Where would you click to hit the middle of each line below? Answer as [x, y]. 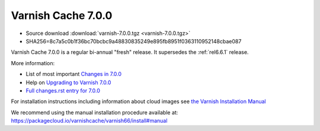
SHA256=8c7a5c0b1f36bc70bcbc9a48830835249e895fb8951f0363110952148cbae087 [134, 41]
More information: [33, 63]
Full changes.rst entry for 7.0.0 [63, 90]
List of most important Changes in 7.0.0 [73, 74]
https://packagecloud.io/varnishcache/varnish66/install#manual [89, 121]
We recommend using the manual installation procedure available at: [95, 112]
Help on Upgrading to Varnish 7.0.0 [68, 82]
